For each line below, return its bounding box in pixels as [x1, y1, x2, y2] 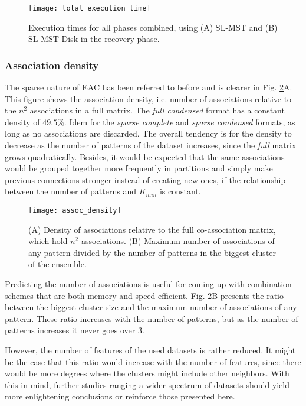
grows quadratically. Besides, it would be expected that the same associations [5, 150, 285, 163]
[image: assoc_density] [28, 206, 121, 215]
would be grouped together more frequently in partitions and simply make [5, 162, 273, 174]
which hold [28, 235, 68, 247]
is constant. [159, 185, 201, 197]
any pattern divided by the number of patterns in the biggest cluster [28, 246, 277, 258]
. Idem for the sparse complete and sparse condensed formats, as [64, 115, 295, 128]
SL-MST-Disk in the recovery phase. [28, 33, 160, 45]
